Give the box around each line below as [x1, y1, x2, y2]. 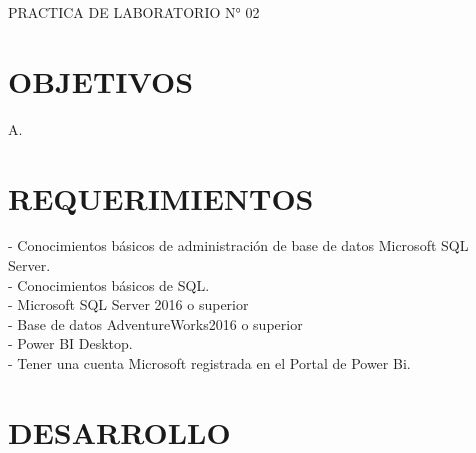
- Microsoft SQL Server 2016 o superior [8, 294, 249, 315]
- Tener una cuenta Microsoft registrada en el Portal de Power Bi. [8, 353, 411, 373]
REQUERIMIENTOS [8, 177, 314, 218]
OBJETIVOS [8, 60, 194, 101]
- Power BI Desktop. [8, 333, 133, 354]
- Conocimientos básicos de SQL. [8, 274, 210, 295]
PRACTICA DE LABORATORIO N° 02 [8, 2, 260, 22]
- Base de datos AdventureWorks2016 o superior [8, 313, 303, 334]
